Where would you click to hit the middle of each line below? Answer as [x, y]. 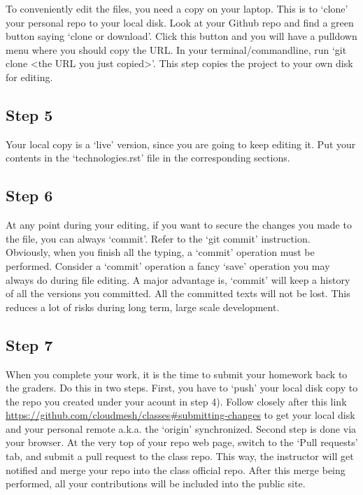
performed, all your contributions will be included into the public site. [156, 483]
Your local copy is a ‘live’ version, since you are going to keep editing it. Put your [181, 144]
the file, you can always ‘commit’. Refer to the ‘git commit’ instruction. [158, 238]
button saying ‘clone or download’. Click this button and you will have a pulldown [181, 36]
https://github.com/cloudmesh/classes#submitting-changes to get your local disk [180, 415]
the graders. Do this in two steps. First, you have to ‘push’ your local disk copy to [182, 388]
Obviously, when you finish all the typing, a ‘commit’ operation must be [160, 252]
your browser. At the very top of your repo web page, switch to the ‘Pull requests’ [182, 442]
